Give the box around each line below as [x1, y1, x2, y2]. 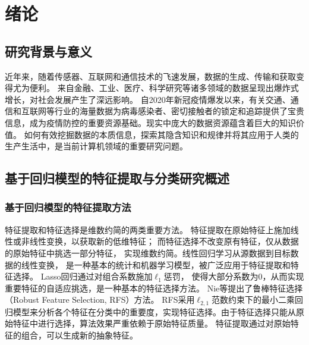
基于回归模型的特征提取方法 [5, 200, 131, 215]
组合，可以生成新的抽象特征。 [21, 328, 138, 341]
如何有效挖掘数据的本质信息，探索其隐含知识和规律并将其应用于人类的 [24, 128, 299, 140]
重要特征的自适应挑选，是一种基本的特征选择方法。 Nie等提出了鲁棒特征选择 [5, 281, 303, 294]
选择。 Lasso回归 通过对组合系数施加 [12, 270, 153, 283]
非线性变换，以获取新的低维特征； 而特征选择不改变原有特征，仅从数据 [21, 235, 299, 247]
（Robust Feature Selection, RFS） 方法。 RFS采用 [5, 293, 195, 306]
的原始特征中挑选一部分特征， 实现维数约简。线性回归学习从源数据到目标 [5, 246, 291, 259]
